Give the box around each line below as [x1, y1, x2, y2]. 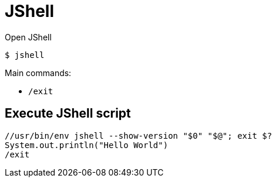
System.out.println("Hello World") [5, 140, 169, 150]
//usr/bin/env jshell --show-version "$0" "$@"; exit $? [5, 131, 272, 140]
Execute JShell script [5, 106, 131, 121]
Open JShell [5, 32, 52, 42]
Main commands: [5, 67, 72, 78]
